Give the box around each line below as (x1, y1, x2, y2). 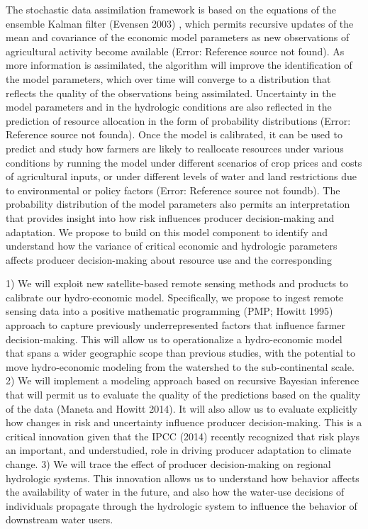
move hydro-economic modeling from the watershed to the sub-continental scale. (6, 359, 355, 374)
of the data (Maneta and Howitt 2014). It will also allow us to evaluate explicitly (6, 401, 357, 416)
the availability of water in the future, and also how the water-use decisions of (6, 484, 345, 499)
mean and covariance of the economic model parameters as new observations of (6, 30, 350, 45)
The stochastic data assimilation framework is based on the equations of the (6, 2, 337, 16)
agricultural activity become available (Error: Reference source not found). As (6, 43, 345, 58)
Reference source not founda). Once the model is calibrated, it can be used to (6, 127, 342, 142)
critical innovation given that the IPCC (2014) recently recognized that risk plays (6, 428, 360, 443)
